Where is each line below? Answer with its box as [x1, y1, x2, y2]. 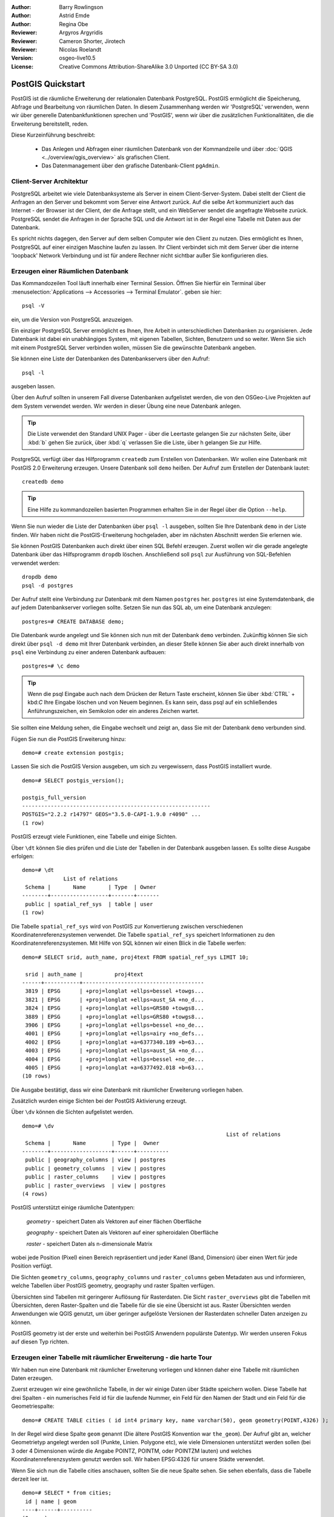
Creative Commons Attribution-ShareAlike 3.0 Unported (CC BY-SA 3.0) [59, 63, 239, 70]
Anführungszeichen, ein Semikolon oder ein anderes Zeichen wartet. [27, 707, 199, 714]
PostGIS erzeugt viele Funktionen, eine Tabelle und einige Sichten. [11, 833, 177, 840]
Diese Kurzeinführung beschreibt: [11, 131, 96, 139]
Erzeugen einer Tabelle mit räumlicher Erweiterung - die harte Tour [11, 1353, 212, 1362]
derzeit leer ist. [11, 1475, 48, 1482]
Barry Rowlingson [59, 4, 103, 10]
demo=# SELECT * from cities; [22, 1490, 112, 1496]
